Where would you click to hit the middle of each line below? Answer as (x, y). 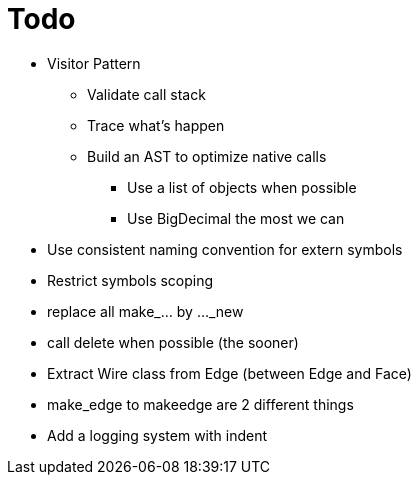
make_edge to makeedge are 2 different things (200, 404)
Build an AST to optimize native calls (207, 156)
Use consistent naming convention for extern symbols (225, 249)
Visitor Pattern (94, 63)
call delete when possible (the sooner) (173, 342)
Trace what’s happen (156, 125)
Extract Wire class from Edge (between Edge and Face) (229, 373)
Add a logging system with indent (157, 435)
